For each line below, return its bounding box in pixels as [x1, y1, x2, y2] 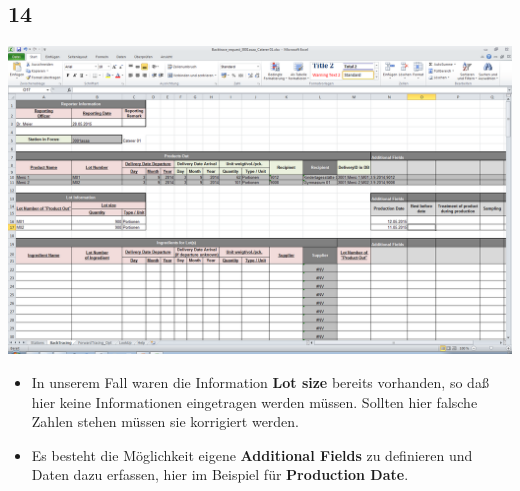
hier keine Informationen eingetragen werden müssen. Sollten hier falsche [31, 391, 478, 412]
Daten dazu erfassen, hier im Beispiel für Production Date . [31, 464, 409, 485]
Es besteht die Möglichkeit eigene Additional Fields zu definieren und [31, 444, 473, 465]
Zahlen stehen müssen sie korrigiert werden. [31, 411, 300, 432]
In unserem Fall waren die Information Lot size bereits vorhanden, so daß [31, 371, 489, 392]
